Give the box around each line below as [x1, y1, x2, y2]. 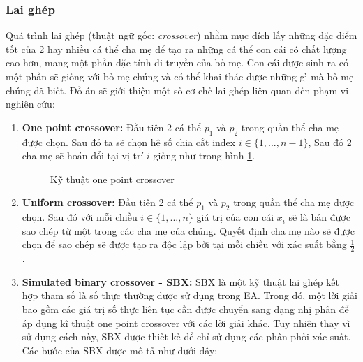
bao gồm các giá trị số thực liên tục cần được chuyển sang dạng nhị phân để [22, 301, 349, 316]
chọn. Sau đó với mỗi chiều [22, 210, 138, 224]
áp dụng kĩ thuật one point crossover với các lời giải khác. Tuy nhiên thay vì [22, 315, 350, 330]
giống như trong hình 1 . [153, 148, 255, 163]
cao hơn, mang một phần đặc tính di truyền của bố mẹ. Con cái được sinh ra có [6, 55, 348, 70]
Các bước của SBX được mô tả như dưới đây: [22, 342, 218, 357]
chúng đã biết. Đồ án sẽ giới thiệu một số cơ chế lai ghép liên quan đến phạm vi [6, 82, 349, 97]
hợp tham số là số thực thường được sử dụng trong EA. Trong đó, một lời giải [22, 288, 357, 303]
